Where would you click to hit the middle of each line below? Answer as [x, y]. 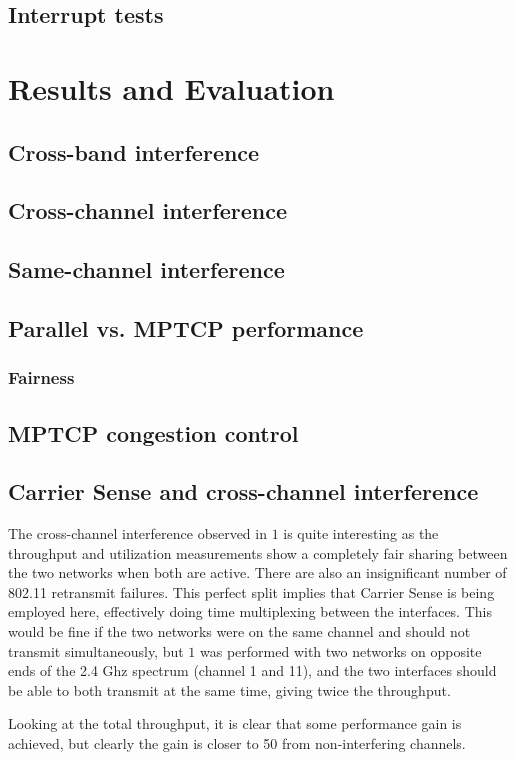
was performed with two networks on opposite [341, 650]
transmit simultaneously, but [96, 650]
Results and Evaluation [171, 87]
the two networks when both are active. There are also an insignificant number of [257, 572]
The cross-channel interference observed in [137, 533]
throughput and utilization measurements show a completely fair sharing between [258, 552]
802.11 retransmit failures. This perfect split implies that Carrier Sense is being [251, 591]
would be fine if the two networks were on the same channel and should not [239, 631]
